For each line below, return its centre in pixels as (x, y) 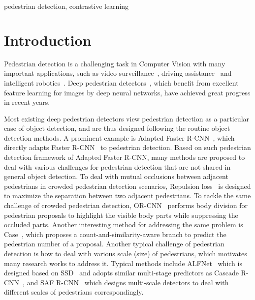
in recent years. (27, 102)
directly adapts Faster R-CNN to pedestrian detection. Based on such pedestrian (127, 147)
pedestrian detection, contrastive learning (66, 6)
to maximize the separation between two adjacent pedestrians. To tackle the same (127, 195)
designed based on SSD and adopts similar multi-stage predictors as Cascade (121, 273)
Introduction (48, 40)
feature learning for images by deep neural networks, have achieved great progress (127, 92)
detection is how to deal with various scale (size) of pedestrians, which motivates (126, 253)
